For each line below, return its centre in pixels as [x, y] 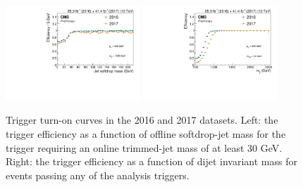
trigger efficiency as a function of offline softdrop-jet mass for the [146, 134]
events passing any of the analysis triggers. [98, 175]
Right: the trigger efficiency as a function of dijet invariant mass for [151, 161]
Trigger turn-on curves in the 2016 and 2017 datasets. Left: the [142, 120]
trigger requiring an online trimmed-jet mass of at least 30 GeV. [144, 147]
